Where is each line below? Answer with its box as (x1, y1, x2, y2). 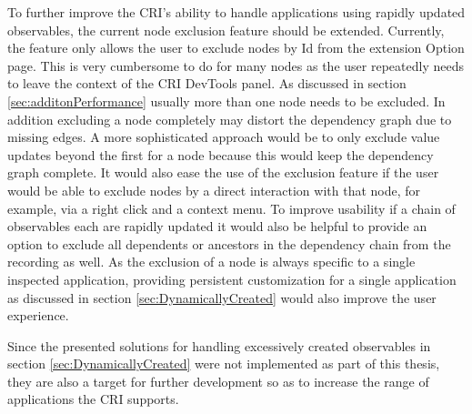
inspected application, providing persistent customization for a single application (7, 269, 457, 288)
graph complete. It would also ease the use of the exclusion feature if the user (7, 163, 439, 182)
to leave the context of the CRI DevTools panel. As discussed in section (7, 74, 407, 93)
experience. (7, 306, 69, 325)
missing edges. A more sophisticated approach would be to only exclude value (7, 127, 440, 146)
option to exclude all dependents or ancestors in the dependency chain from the (7, 234, 451, 253)
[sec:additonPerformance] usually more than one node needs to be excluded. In (7, 91, 446, 110)
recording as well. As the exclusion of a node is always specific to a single (7, 252, 416, 271)
